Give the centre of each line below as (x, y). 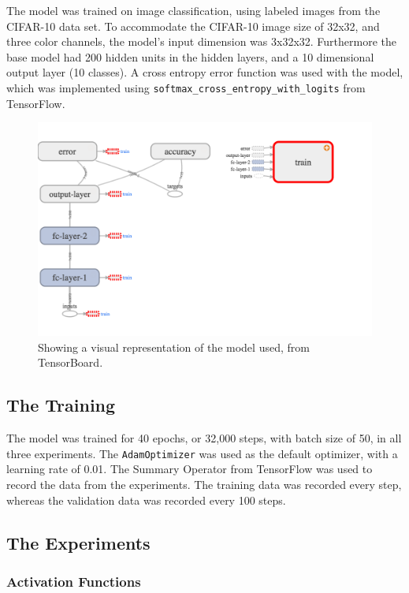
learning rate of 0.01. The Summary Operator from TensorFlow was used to (190, 469)
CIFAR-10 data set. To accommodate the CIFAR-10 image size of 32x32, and (193, 26)
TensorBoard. (71, 362)
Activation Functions (74, 581)
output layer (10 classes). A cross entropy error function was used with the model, (205, 72)
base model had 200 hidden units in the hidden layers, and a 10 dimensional (190, 56)
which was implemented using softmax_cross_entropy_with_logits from (186, 87)
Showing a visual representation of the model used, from (174, 347)
